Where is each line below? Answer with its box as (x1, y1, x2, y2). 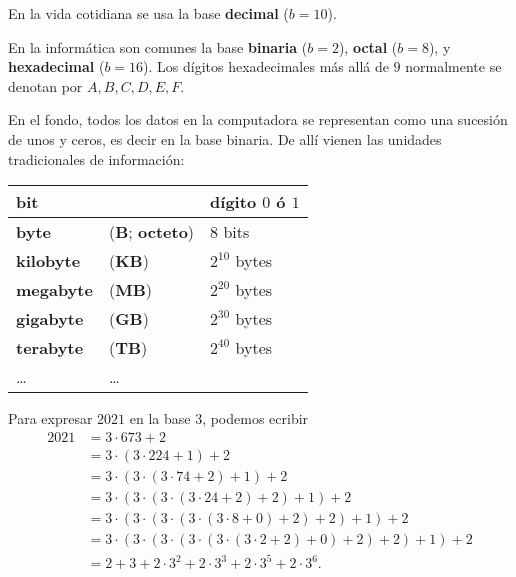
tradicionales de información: (8, 148, 185, 169)
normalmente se (405, 56, 502, 77)
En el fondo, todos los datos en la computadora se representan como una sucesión (8, 109, 508, 130)
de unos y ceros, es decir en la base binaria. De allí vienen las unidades (8, 128, 442, 149)
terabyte (16, 336, 84, 360)
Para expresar (8, 408, 93, 429)
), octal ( (338, 36, 398, 57)
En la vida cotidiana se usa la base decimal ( (8, 3, 289, 23)
